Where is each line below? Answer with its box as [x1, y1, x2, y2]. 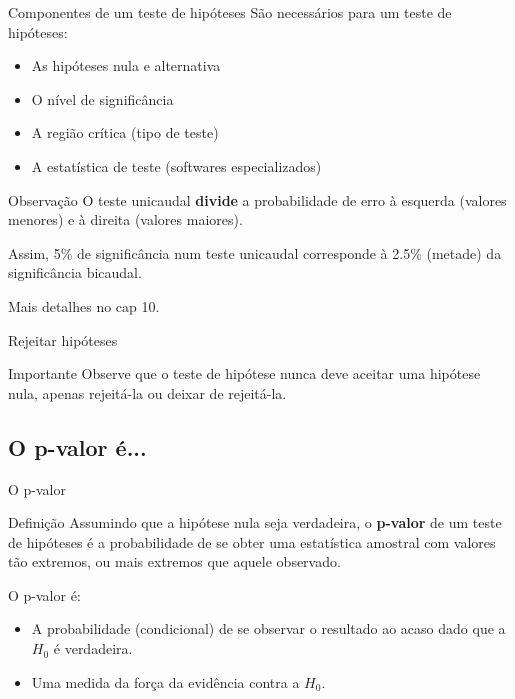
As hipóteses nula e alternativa [31, 55, 221, 76]
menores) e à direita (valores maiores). [8, 209, 243, 230]
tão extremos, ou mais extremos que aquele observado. [8, 551, 341, 572]
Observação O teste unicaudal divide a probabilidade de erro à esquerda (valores [8, 189, 507, 210]
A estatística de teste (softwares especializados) [31, 155, 322, 176]
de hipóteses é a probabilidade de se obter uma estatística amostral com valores [8, 531, 496, 552]
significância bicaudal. [8, 262, 142, 283]
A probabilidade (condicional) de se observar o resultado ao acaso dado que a [31, 618, 506, 639]
